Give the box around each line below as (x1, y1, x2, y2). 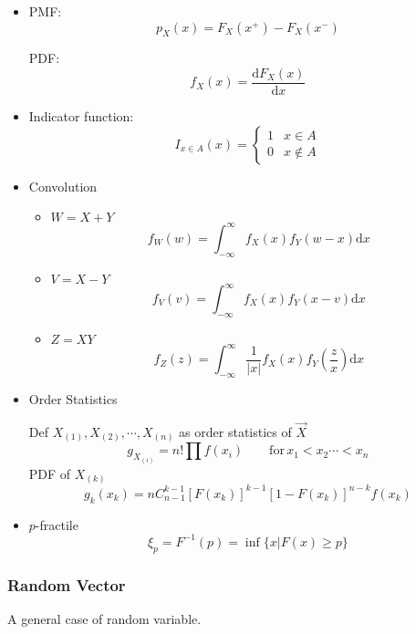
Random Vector (7, 573, 126, 596)
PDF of (28, 463, 71, 483)
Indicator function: (28, 107, 134, 126)
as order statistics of (179, 421, 292, 441)
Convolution (28, 176, 98, 195)
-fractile (35, 514, 78, 534)
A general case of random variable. (7, 608, 202, 628)
